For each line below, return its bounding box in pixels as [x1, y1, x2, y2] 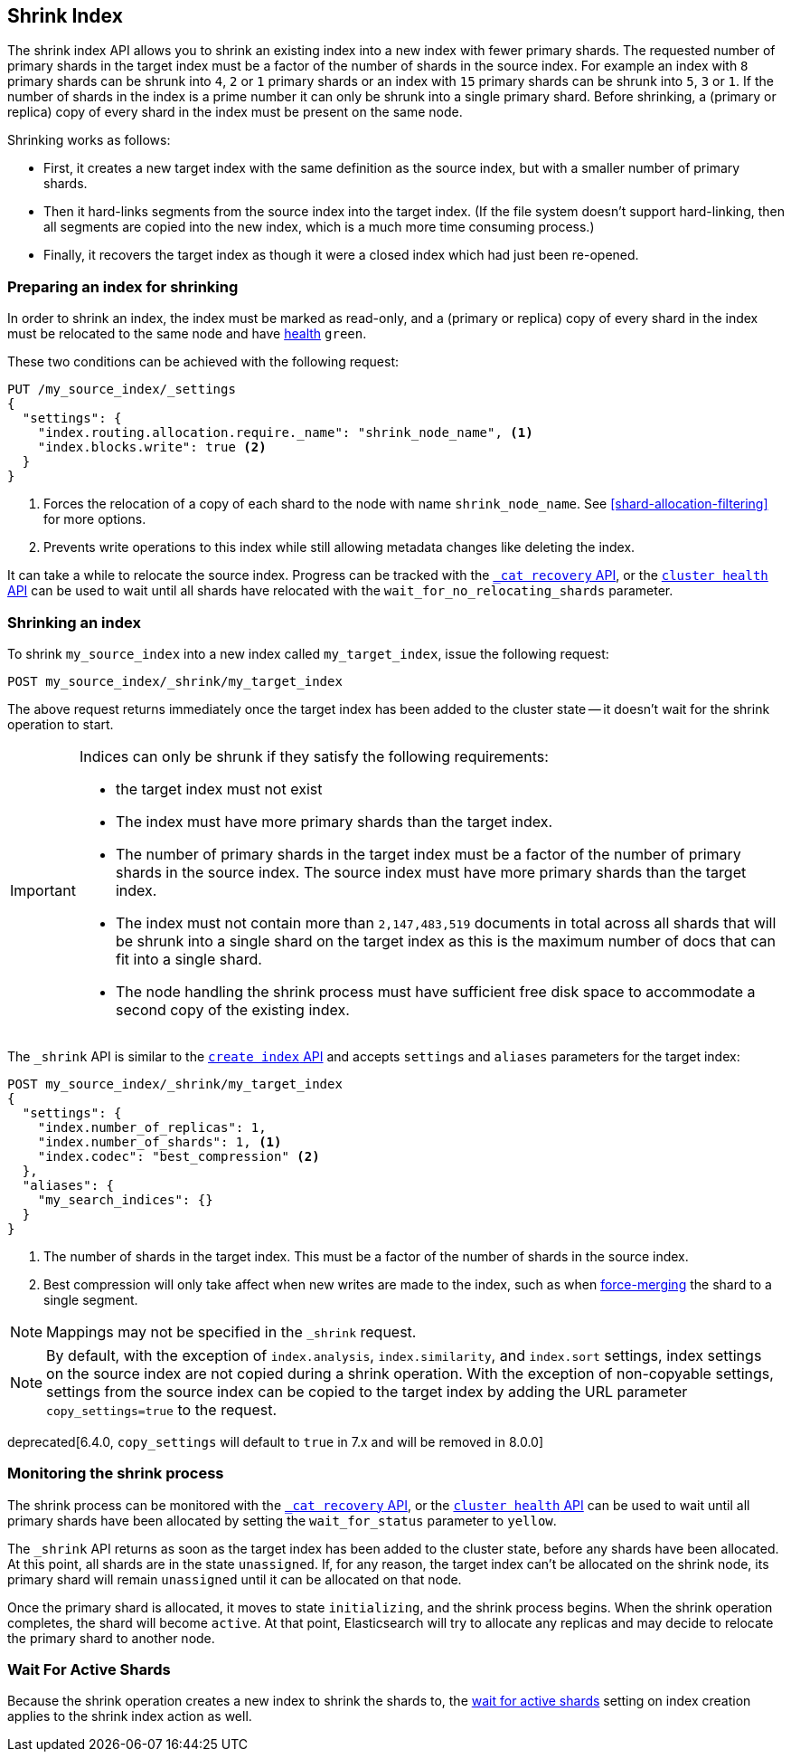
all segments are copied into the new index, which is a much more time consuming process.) [43, 219, 595, 235]
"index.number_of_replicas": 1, [37, 1119, 267, 1135]
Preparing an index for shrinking [7, 277, 239, 296]
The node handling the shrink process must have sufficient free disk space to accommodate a [115, 982, 756, 1001]
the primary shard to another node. [7, 1630, 215, 1646]
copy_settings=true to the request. [46, 1400, 278, 1419]
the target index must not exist [115, 779, 323, 798]
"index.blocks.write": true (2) [37, 440, 267, 455]
